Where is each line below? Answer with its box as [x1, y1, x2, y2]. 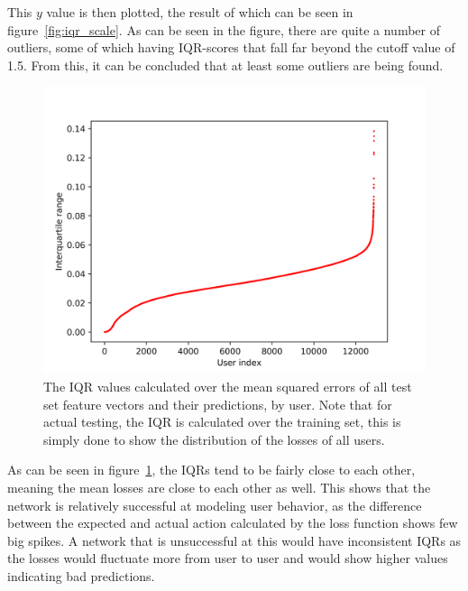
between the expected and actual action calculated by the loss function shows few [7, 513, 458, 532]
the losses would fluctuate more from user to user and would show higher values [7, 549, 448, 568]
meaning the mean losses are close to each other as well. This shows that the [7, 477, 431, 496]
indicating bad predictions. [7, 566, 155, 585]
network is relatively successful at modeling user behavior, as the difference [7, 495, 422, 514]
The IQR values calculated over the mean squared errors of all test [43, 376, 412, 395]
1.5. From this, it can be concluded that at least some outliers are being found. [7, 55, 444, 74]
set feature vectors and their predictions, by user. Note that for [43, 394, 392, 413]
